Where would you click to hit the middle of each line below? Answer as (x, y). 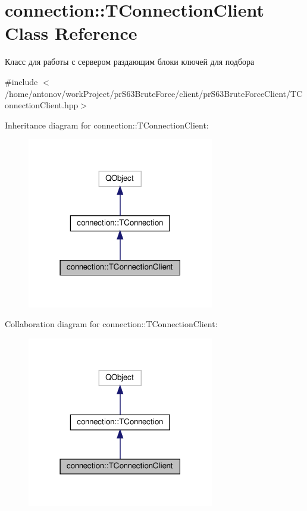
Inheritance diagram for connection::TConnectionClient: (107, 125)
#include (21, 81)
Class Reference (71, 33)
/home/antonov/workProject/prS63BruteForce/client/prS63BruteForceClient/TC (154, 93)
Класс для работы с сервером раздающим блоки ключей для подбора (130, 62)
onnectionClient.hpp (42, 105)
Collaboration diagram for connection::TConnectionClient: (111, 324)
